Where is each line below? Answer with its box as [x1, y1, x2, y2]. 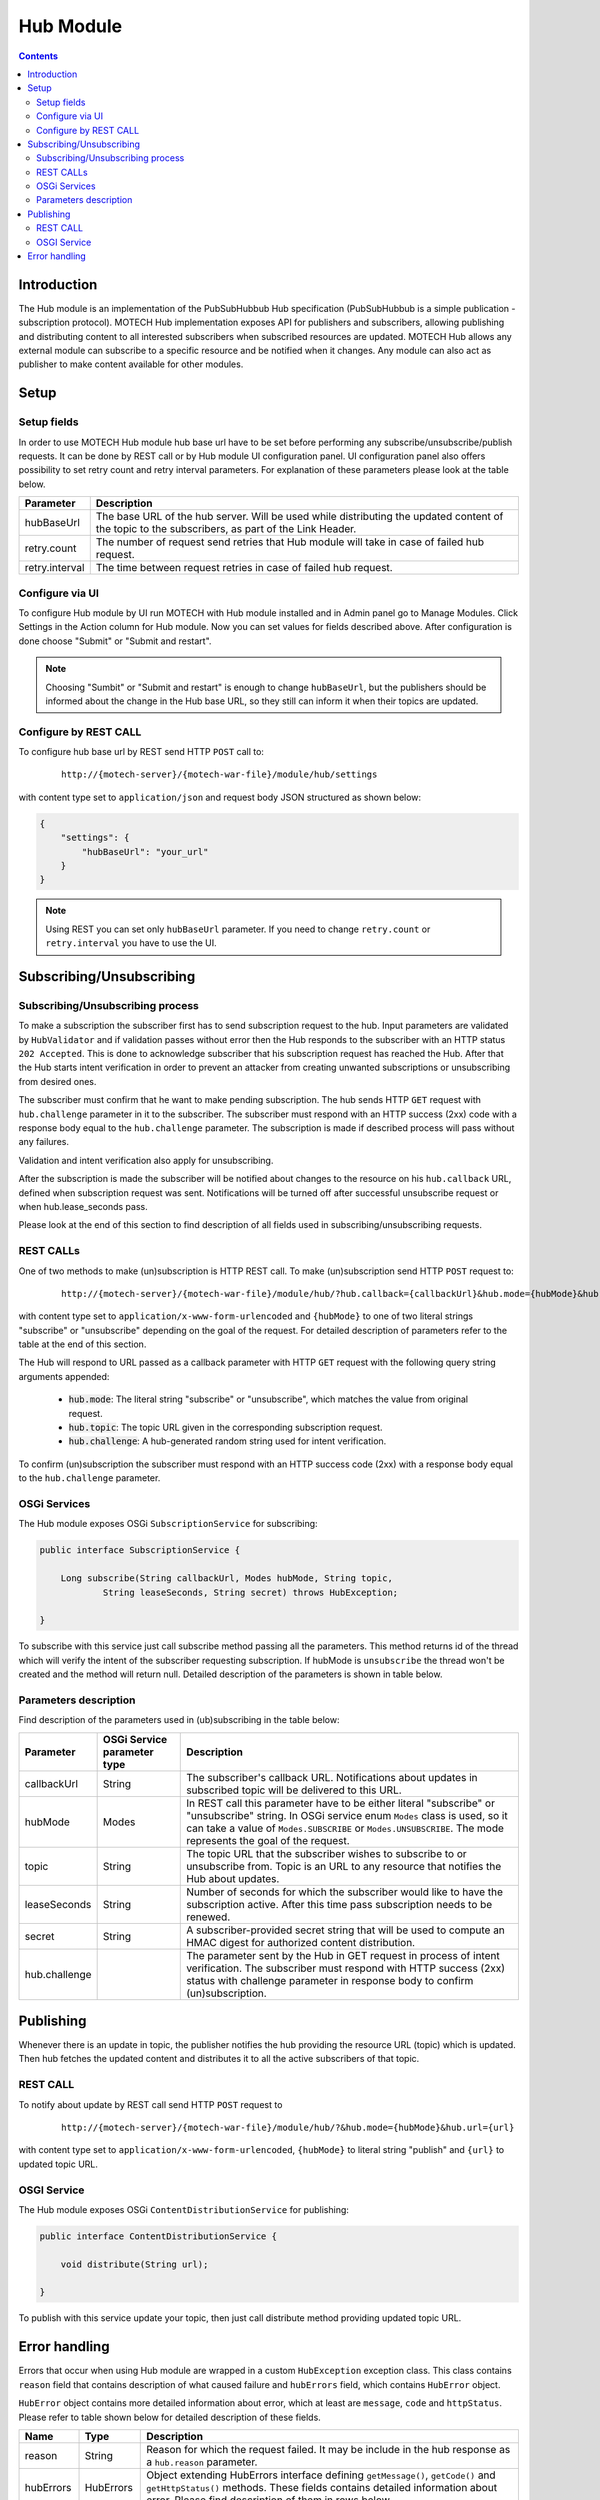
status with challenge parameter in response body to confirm [186, 1973, 474, 1987]
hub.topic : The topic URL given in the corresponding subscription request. [68, 1421, 384, 1434]
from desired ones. [18, 1075, 97, 1087]
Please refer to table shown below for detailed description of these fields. [18, 2411, 322, 2423]
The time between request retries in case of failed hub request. [95, 561, 394, 575]
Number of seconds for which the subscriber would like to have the [186, 1885, 504, 1899]
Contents [18, 50, 59, 62]
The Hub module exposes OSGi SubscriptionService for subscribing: [18, 1518, 319, 1530]
